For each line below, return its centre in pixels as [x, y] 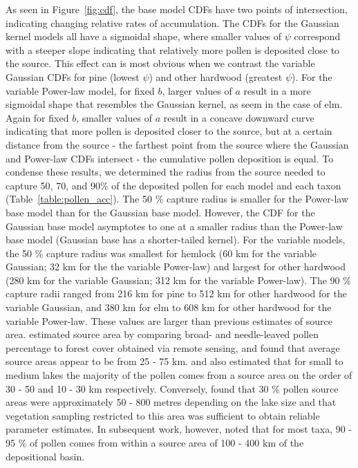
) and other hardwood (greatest [216, 76]
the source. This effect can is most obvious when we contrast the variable [160, 63]
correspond [317, 36]
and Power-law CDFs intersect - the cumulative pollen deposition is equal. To [170, 158]
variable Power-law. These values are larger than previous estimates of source [169, 320]
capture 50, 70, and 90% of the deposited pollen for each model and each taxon [173, 185]
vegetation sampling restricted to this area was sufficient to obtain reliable [163, 415]
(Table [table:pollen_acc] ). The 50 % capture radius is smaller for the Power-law [177, 199]
